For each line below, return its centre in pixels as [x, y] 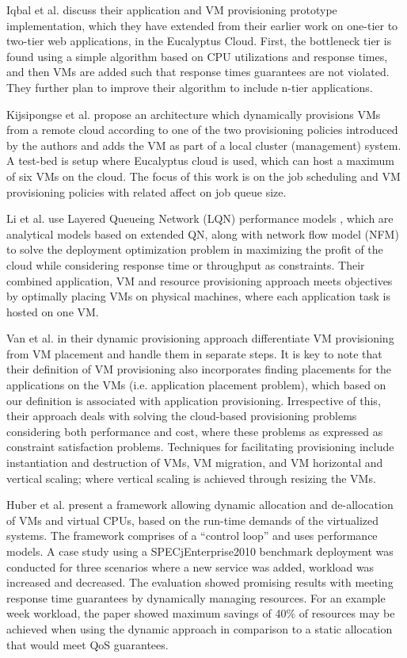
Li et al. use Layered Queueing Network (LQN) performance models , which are [200, 218]
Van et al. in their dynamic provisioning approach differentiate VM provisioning [200, 338]
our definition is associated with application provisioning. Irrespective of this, [194, 400]
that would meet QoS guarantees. [87, 644]
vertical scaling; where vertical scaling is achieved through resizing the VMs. [191, 478]
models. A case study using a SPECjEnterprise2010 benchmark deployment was [200, 551]
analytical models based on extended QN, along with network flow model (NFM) [203, 233]
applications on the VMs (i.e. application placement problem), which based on [196, 385]
